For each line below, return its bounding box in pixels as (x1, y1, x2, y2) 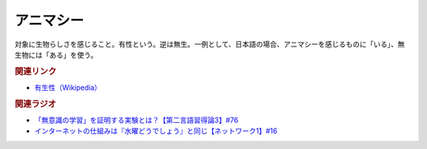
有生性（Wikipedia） (34, 83, 102, 92)
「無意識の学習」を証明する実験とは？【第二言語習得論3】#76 (34, 115, 239, 125)
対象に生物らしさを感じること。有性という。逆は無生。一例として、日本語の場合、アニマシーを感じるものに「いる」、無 (14, 39, 405, 49)
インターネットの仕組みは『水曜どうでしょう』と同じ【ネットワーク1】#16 (34, 126, 278, 136)
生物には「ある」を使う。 (14, 50, 98, 59)
